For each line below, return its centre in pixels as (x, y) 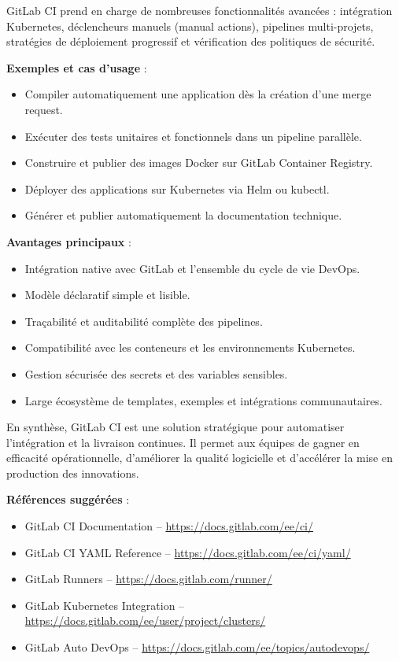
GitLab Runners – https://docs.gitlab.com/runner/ (148, 579)
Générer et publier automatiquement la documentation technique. (183, 215)
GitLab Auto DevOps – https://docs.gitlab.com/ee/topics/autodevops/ (197, 647)
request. (44, 109)
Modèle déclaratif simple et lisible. (107, 295)
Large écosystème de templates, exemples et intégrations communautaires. (203, 400)
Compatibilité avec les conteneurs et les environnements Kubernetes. (190, 347)
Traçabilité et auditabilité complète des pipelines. (144, 321)
